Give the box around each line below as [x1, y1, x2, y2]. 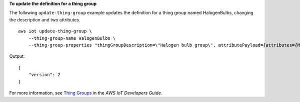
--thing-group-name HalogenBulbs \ [28, 35, 116, 41]
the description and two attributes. [9, 16, 80, 22]
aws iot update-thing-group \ [18, 28, 92, 34]
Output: [9, 53, 25, 59]
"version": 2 [28, 72, 60, 78]
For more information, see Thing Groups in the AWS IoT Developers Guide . [9, 90, 162, 96]
